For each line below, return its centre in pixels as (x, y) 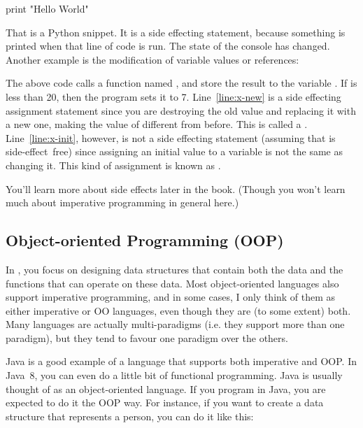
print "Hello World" (47, 8)
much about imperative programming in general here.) (122, 202)
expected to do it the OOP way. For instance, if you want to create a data (165, 402)
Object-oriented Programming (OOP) (145, 240)
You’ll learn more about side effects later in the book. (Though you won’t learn (176, 188)
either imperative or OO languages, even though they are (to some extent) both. (178, 310)
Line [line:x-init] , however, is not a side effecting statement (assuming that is (171, 137)
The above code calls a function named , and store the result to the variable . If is (181, 83)
